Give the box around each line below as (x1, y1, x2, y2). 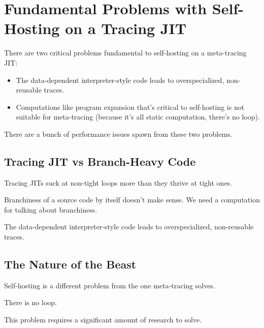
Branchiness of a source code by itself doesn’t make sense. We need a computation (4, 194, 260, 205)
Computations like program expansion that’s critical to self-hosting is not (16, 101, 245, 112)
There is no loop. (4, 297, 57, 308)
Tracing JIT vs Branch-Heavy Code (4, 153, 196, 169)
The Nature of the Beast (4, 256, 137, 272)
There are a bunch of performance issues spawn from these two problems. (4, 128, 233, 139)
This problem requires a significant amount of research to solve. (4, 314, 202, 325)
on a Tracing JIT (65, 18, 187, 39)
